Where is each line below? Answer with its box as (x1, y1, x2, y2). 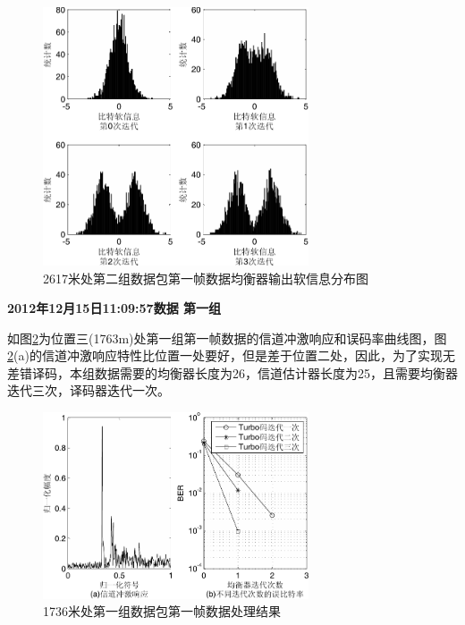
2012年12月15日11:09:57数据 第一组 (7, 299, 221, 317)
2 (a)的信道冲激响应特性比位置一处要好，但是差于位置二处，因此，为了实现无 (7, 346, 455, 365)
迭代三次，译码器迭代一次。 (7, 381, 170, 400)
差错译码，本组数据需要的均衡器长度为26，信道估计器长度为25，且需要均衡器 (7, 363, 458, 382)
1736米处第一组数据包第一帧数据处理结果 (43, 602, 281, 621)
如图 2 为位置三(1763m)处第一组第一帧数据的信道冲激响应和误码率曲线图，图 (7, 328, 447, 347)
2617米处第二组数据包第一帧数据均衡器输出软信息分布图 (43, 268, 368, 287)
